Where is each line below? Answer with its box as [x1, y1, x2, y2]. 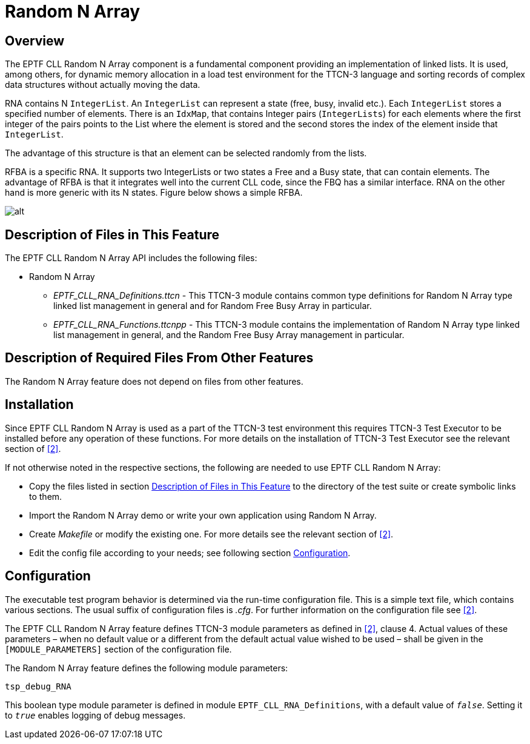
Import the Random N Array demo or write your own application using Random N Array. [29, 510, 377, 520]
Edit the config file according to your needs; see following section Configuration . [29, 547, 351, 558]
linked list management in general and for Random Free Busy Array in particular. [53, 301, 372, 311]
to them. [29, 491, 62, 502]
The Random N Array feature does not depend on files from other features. [5, 376, 303, 387]
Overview [5, 33, 65, 48]
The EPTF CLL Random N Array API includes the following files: [5, 253, 257, 264]
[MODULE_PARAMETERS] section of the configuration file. [5, 643, 232, 654]
